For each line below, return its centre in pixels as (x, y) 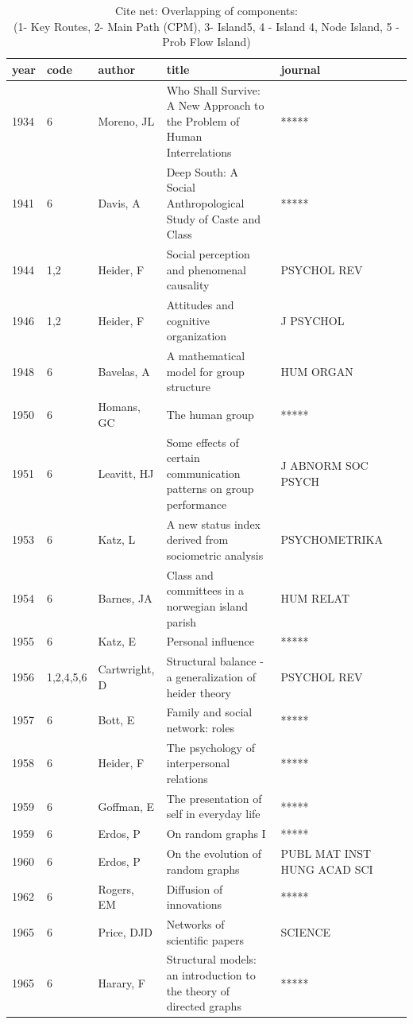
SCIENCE (306, 931)
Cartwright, (126, 669)
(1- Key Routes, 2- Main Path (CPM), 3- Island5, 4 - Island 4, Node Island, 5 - (206, 26)
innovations (194, 904)
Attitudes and (200, 305)
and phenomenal (206, 269)
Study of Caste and (213, 218)
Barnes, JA (125, 598)
